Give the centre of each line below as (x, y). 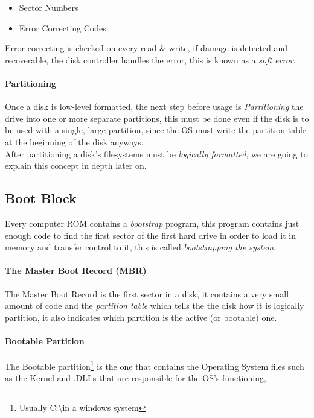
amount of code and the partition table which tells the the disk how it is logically (155, 306)
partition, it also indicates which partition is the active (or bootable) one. (141, 317)
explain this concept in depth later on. (76, 166)
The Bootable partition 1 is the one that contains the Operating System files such (155, 365)
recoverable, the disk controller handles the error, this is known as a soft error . (150, 59)
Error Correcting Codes (62, 27)
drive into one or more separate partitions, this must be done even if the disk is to (157, 118)
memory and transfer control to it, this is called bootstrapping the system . (140, 247)
